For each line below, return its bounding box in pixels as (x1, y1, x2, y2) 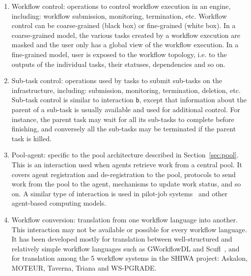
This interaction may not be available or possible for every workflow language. (11, 224, 247, 234)
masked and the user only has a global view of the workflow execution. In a (11, 39, 239, 50)
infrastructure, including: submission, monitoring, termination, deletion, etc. (11, 85, 241, 95)
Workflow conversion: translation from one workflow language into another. (11, 214, 238, 224)
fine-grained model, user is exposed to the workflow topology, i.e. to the (11, 49, 227, 59)
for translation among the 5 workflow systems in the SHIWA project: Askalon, (11, 253, 248, 263)
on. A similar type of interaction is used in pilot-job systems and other (11, 188, 228, 198)
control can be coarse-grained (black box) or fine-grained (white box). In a (11, 20, 236, 31)
